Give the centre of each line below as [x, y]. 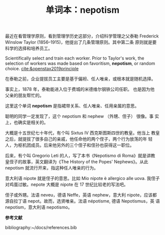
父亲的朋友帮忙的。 [25, 95]
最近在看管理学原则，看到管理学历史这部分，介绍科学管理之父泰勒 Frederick [82, 36]
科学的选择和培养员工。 [29, 48]
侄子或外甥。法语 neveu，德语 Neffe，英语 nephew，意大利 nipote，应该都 [81, 195]
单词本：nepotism [82, 10]
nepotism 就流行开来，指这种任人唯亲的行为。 [52, 168]
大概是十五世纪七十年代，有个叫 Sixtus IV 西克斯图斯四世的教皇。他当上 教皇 [82, 133]
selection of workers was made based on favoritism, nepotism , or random [80, 63]
